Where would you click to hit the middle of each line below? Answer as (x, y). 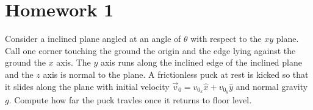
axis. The (74, 62)
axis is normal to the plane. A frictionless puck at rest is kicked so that (176, 74)
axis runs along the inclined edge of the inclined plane (201, 62)
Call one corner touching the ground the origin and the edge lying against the (150, 50)
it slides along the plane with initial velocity (87, 86)
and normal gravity (272, 86)
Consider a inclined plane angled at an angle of (93, 39)
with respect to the (226, 39)
